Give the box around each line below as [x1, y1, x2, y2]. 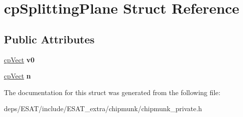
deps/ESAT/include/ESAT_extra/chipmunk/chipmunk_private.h [4, 103, 202, 114]
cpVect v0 [4, 54, 35, 64]
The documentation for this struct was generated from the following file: [4, 87, 221, 97]
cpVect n [4, 71, 31, 81]
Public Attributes [4, 31, 95, 46]
